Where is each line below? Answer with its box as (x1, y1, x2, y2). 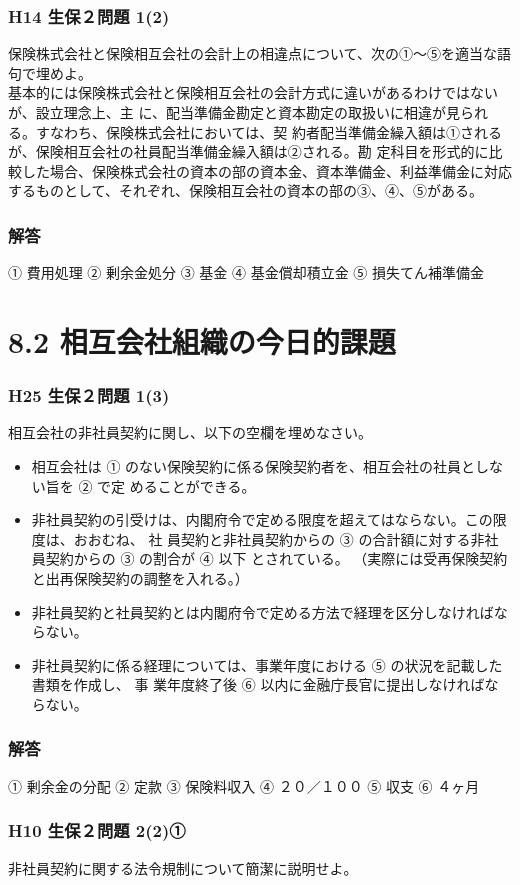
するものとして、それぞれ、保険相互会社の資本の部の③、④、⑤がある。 (8, 180, 484, 201)
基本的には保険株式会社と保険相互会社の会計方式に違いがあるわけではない (8, 82, 498, 103)
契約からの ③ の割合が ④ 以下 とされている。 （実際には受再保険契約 (45, 548, 508, 569)
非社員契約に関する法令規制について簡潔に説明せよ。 (8, 857, 358, 878)
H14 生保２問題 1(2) (8, 3, 170, 28)
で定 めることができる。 (97, 475, 256, 496)
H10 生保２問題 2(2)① (8, 818, 186, 843)
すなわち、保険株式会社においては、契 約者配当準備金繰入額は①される (35, 121, 502, 142)
